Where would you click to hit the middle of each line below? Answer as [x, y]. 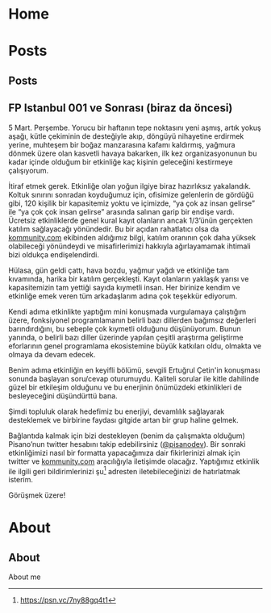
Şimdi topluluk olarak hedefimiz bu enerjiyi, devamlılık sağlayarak [117, 411]
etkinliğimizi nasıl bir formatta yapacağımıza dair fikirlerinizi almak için [124, 452]
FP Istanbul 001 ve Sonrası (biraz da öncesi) [121, 108]
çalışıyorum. [29, 170]
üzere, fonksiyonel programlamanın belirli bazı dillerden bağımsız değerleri [132, 320]
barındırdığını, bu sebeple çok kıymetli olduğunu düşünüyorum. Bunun [125, 328]
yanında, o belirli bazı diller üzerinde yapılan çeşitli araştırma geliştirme [126, 337]
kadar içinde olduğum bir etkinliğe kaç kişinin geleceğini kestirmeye [121, 161]
